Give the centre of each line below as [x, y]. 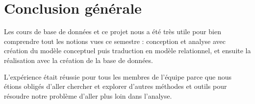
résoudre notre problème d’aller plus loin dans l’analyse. [88, 95]
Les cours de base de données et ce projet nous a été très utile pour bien [113, 31]
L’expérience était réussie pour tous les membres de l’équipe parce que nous [118, 76]
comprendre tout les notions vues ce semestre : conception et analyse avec [115, 41]
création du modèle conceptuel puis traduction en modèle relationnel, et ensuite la [127, 51]
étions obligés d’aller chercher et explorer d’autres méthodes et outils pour [115, 86]
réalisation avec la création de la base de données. [78, 60]
